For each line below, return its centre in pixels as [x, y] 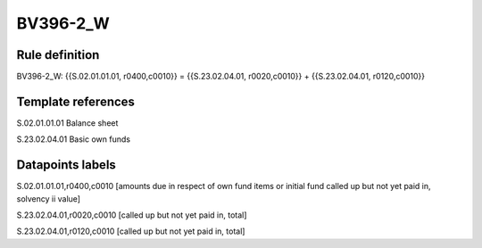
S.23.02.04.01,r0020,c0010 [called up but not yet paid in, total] [132, 215]
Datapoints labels [66, 165]
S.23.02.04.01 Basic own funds [74, 139]
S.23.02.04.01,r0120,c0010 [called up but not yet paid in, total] [131, 231]
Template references [76, 101]
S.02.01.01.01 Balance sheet [67, 123]
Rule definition [58, 55]
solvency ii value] [48, 198]
